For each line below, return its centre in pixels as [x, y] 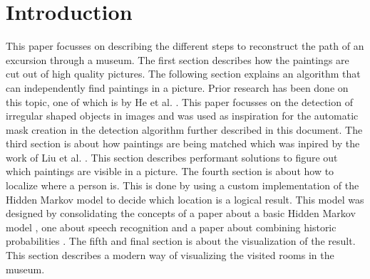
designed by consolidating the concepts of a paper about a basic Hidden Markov [181, 213]
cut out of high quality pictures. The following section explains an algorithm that [183, 74]
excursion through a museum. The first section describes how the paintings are [178, 59]
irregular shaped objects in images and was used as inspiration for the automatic [182, 116]
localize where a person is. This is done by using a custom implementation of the [183, 185]
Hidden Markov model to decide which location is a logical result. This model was [185, 199]
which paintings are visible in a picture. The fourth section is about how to [170, 171]
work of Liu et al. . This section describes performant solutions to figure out [172, 157]
